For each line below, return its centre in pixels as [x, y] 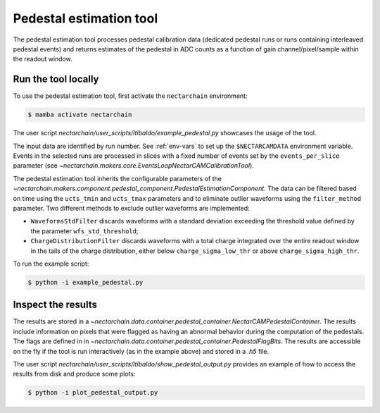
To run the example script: [51, 264]
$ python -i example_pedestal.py [85, 282]
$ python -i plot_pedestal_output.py [93, 393]
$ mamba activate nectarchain [80, 115]
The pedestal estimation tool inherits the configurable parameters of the [117, 178]
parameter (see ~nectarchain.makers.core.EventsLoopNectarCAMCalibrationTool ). [134, 166]
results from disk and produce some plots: [74, 374]
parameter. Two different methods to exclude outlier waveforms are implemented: [131, 208]
